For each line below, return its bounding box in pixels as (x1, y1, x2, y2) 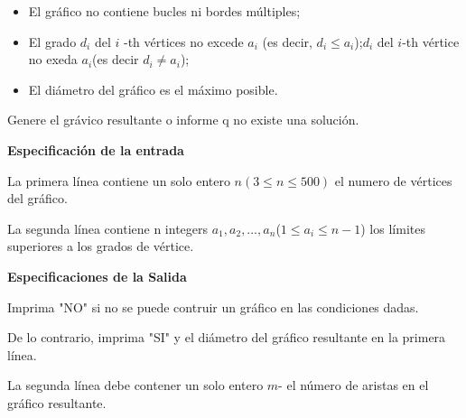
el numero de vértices (334, 171, 452, 190)
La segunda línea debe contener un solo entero (7, 376, 264, 395)
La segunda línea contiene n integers (7, 218, 209, 237)
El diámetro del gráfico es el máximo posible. (28, 79, 278, 98)
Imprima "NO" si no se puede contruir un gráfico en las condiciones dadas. (7, 297, 419, 316)
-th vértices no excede (124, 32, 244, 51)
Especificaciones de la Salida (7, 266, 187, 285)
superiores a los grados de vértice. (7, 237, 194, 255)
